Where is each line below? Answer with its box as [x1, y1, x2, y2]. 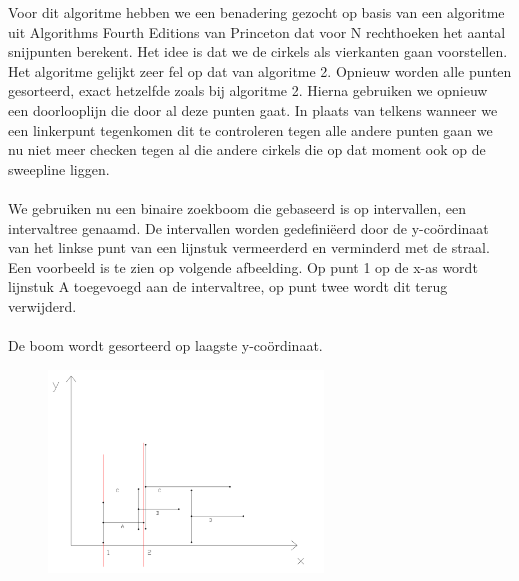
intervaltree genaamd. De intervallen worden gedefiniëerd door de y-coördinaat [8, 217, 489, 238]
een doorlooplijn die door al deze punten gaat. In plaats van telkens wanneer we [8, 99, 498, 120]
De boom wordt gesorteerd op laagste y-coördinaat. [8, 335, 323, 356]
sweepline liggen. [8, 158, 110, 179]
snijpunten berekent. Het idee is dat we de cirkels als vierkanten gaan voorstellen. [8, 41, 508, 62]
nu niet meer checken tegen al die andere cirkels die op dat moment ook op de [8, 139, 486, 160]
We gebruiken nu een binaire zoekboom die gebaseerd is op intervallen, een [8, 197, 467, 218]
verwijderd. [8, 295, 77, 316]
